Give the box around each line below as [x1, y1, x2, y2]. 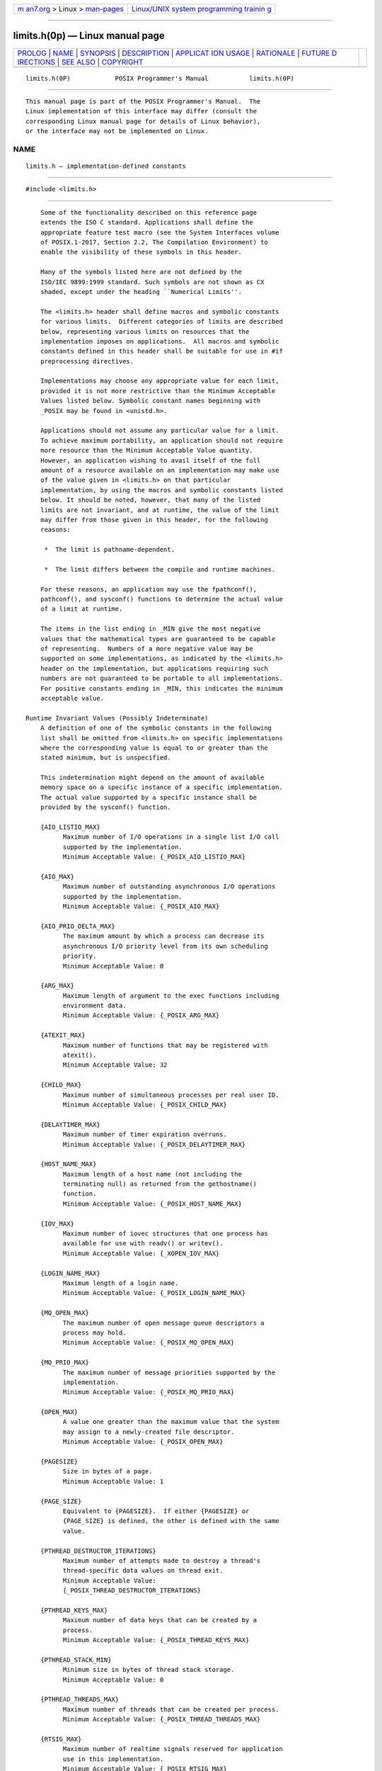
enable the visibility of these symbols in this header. [40, 248, 242, 256]
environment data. [62, 1002, 127, 1009]
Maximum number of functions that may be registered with [62, 1041, 268, 1049]
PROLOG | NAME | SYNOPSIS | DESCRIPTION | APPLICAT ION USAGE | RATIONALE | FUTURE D [17, 48, 337, 58]
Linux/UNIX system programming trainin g [132, 4, 272, 13]
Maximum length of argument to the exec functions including [62, 992, 279, 1000]
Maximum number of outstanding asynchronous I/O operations [62, 883, 276, 890]
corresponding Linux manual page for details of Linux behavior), [25, 117, 261, 125]
